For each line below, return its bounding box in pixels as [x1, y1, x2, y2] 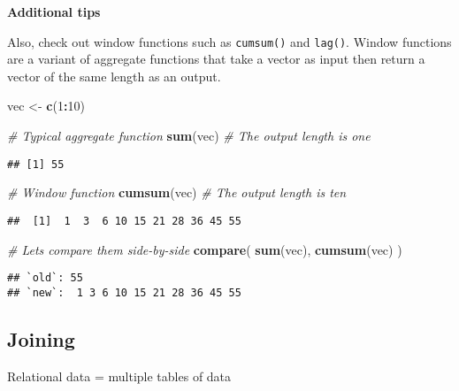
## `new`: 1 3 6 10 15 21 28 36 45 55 [7, 286, 241, 299]
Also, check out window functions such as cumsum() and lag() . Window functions [7, 32, 452, 50]
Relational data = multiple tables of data [7, 366, 232, 385]
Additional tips [7, 3, 101, 20]
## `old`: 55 [7, 272, 83, 285]
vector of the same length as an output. [7, 66, 221, 85]
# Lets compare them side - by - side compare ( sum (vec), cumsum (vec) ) [7, 240, 402, 258]
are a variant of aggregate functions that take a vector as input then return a [7, 50, 425, 68]
